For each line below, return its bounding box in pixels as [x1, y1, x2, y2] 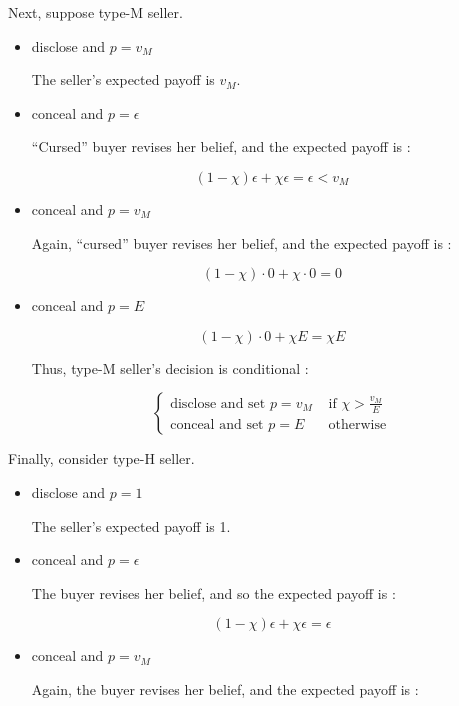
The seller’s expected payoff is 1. [31, 515, 231, 536]
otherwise [328, 417, 387, 432]
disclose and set [170, 396, 266, 411]
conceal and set [170, 417, 264, 432]
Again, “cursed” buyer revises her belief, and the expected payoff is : [31, 232, 452, 253]
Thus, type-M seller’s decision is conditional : [31, 357, 309, 378]
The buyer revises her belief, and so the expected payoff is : [31, 582, 396, 603]
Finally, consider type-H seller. [8, 448, 195, 469]
